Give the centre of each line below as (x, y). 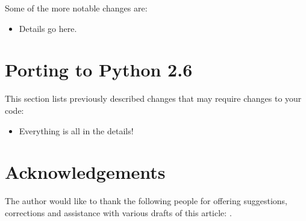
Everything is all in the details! (76, 130)
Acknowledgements (85, 172)
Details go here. (48, 28)
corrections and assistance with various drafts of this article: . (118, 212)
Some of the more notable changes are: (76, 8)
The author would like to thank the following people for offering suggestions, (146, 201)
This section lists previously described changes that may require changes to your (153, 98)
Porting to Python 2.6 (99, 70)
